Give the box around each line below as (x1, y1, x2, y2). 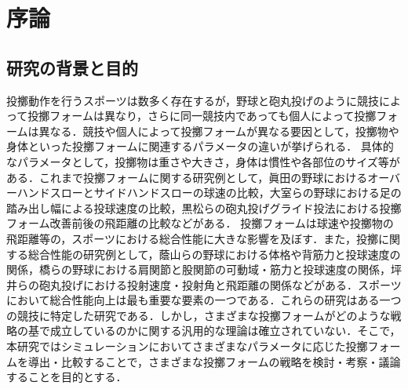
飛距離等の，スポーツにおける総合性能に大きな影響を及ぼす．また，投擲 (6, 230, 379, 246)
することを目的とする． (6, 369, 127, 385)
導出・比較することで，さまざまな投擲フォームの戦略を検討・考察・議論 (27, 353, 401, 369)
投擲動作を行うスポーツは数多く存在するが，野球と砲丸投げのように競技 (6, 92, 379, 108)
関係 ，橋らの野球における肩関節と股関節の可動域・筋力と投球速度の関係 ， (6, 261, 391, 278)
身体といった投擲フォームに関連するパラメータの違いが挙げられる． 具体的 (6, 138, 394, 155)
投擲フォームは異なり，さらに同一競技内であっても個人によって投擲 (27, 107, 377, 124)
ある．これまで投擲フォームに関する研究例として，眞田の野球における (6, 169, 368, 185)
